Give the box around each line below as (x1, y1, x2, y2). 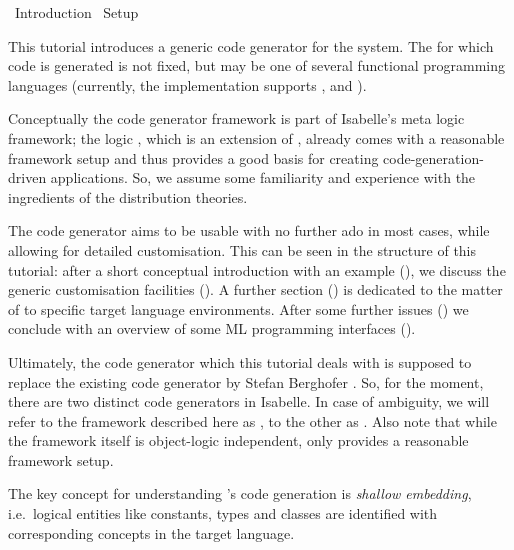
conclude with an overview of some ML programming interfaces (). (8, 318, 416, 339)
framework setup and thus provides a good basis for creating (8, 147, 379, 168)
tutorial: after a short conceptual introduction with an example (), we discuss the (8, 259, 506, 280)
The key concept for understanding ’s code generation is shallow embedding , (8, 483, 472, 504)
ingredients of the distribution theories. (8, 186, 248, 207)
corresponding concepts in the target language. (8, 522, 295, 543)
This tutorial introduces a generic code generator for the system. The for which (8, 35, 494, 56)
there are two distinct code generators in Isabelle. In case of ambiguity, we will (8, 391, 490, 412)
